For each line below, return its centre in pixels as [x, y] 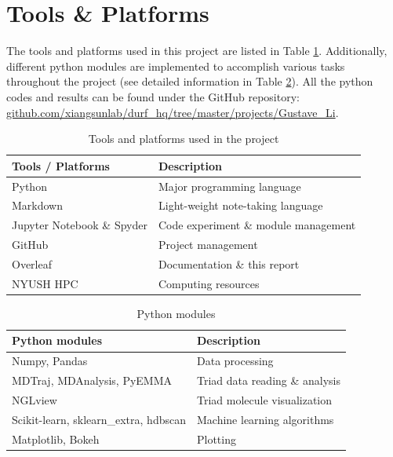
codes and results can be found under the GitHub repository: [153, 96]
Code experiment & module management [257, 225]
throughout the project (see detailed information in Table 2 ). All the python [190, 81]
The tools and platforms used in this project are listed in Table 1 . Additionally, [197, 51]
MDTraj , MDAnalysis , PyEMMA [92, 380]
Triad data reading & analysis [269, 380]
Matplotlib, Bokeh [56, 439]
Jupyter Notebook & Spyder [80, 225]
